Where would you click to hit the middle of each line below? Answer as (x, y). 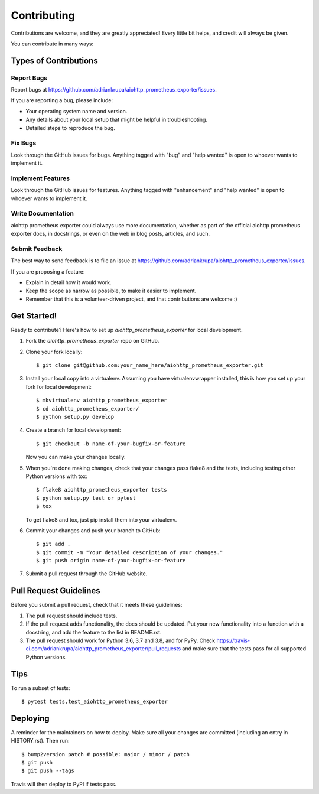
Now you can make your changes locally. (76, 457)
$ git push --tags (48, 771)
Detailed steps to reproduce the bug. (70, 128)
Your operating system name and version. (77, 111)
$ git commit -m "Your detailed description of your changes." (130, 552)
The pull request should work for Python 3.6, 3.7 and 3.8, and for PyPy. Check (121, 640)
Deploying (30, 718)
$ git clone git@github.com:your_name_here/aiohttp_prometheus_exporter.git (150, 365)
